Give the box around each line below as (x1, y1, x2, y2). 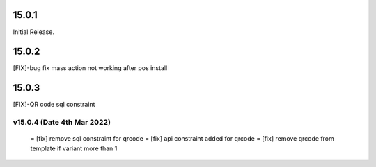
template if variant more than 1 (30, 144, 118, 152)
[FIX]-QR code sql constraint (13, 100, 95, 109)
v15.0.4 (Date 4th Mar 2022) (13, 118, 111, 128)
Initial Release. (13, 28, 55, 36)
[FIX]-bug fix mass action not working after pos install (13, 64, 168, 72)
